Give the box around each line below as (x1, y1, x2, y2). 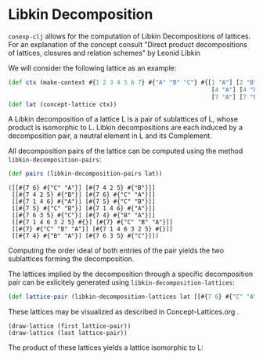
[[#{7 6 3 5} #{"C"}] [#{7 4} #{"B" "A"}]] (11, 212, 156, 220)
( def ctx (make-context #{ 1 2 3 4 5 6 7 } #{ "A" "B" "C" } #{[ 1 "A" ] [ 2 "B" (8, 78, 258, 86)
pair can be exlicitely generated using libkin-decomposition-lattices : (8, 278, 235, 287)
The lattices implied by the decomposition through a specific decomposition (8, 269, 254, 279)
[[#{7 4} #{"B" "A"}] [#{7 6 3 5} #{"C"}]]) (11, 232, 159, 240)
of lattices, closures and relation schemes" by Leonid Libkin (8, 48, 201, 57)
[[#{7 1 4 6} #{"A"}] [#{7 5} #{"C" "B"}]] (11, 198, 156, 205)
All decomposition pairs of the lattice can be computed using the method (8, 147, 243, 156)
